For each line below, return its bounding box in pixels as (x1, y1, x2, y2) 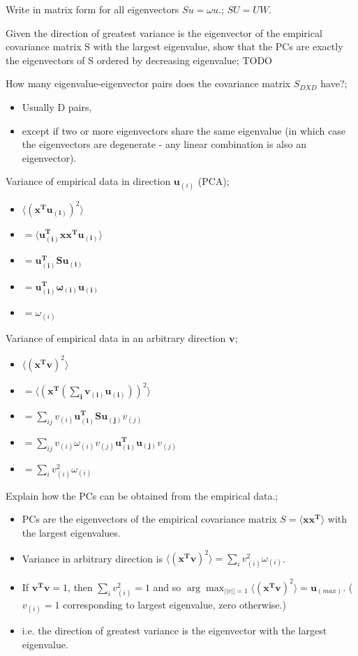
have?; (320, 76, 348, 91)
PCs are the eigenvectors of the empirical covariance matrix (22, 512, 277, 526)
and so (153, 579, 181, 594)
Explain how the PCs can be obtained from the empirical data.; (6, 488, 278, 502)
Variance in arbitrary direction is (22, 551, 163, 565)
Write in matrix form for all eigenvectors (6, 2, 179, 16)
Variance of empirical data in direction (6, 174, 171, 188)
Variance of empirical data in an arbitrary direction (6, 331, 226, 345)
